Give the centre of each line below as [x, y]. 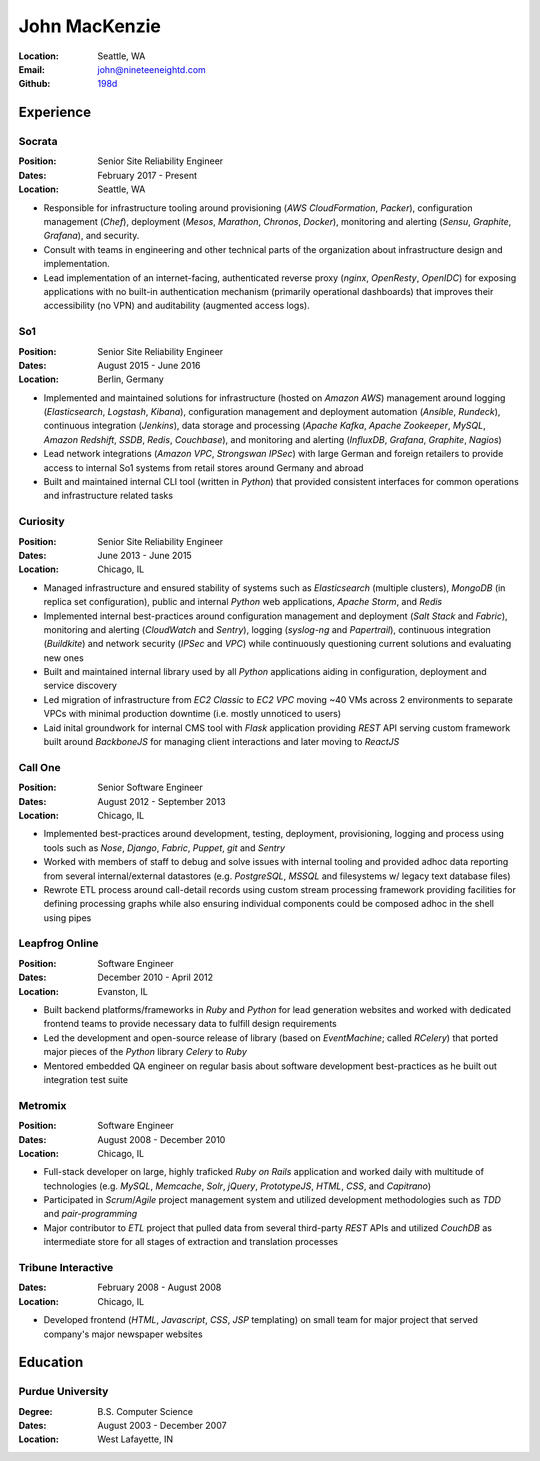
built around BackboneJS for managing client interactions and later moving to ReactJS [221, 742]
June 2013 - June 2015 [144, 555]
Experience [55, 112]
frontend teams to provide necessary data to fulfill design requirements [190, 1024]
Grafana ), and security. [91, 236]
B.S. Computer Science [145, 1411]
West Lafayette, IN [135, 1439]
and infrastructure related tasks [108, 496]
